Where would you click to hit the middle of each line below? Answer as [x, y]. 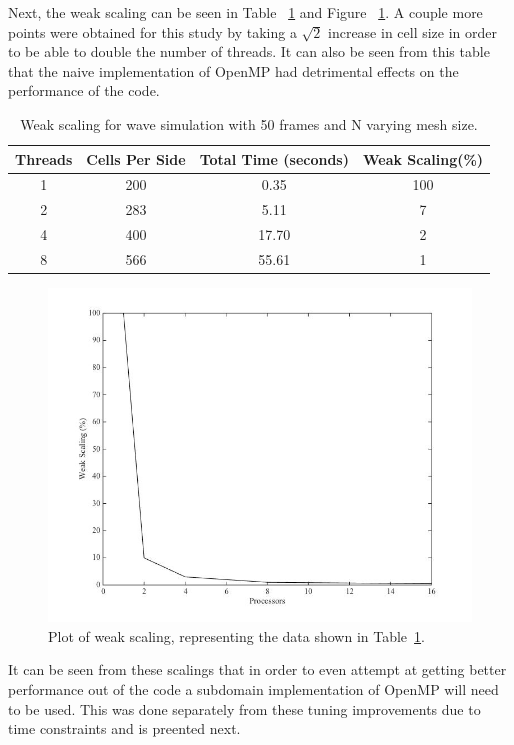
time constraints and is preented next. [124, 728]
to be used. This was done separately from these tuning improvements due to [244, 708]
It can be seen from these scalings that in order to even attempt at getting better [257, 669]
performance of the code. [84, 90]
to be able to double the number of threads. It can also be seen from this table [249, 51]
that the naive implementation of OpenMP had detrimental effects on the [233, 70]
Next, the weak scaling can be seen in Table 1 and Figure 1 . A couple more [245, 12]
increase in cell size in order [413, 31]
